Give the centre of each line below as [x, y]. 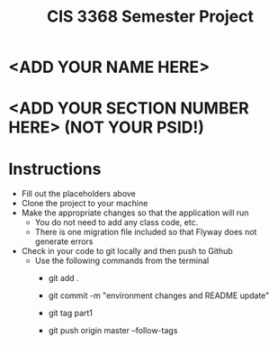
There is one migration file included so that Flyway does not [146, 232]
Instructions [55, 169]
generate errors [64, 241]
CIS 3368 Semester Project [150, 17]
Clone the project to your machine [85, 204]
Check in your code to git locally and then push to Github [127, 251]
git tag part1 [71, 313]
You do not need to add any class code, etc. [117, 222]
